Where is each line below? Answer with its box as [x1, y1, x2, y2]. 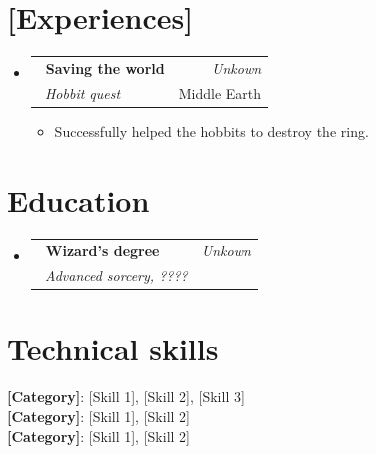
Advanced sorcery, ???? [44, 265, 188, 286]
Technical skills [7, 328, 219, 369]
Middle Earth [178, 82, 262, 103]
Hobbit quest [44, 82, 121, 103]
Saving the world [45, 57, 165, 78]
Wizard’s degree [45, 240, 160, 261]
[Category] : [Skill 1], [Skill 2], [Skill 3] [7, 386, 245, 407]
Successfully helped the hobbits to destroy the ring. [54, 120, 369, 141]
